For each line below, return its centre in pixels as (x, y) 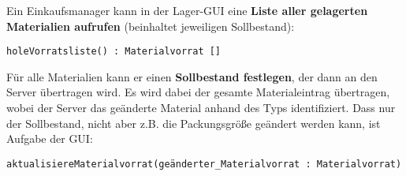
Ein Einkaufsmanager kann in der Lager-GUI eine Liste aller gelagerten (187, 10)
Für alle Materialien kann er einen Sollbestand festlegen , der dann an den (192, 76)
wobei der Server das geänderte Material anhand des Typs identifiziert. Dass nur (201, 108)
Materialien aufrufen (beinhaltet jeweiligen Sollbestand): (151, 26)
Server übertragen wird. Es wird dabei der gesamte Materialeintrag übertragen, (198, 92)
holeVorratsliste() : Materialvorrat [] (114, 52)
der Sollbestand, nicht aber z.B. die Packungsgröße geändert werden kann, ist (194, 123)
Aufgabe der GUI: (50, 139)
